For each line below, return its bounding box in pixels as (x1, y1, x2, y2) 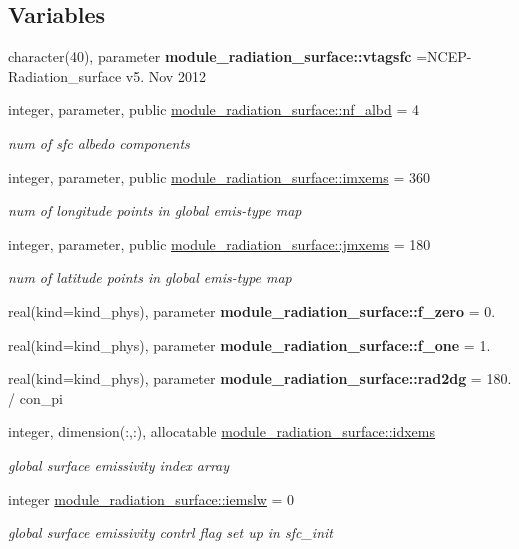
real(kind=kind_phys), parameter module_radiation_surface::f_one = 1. (8, 334, 491, 355)
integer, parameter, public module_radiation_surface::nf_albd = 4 (8, 99, 420, 120)
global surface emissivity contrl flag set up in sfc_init (8, 522, 333, 543)
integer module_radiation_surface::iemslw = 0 (8, 488, 295, 509)
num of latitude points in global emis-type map (8, 267, 292, 288)
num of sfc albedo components (8, 132, 190, 153)
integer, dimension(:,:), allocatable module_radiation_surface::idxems (8, 421, 436, 442)
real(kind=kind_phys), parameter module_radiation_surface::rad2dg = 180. (8, 368, 512, 389)
